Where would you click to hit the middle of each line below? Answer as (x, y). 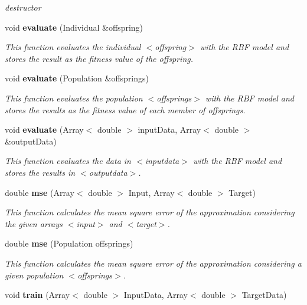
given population (34, 275)
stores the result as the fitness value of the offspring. (99, 58)
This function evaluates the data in (68, 161)
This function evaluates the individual (73, 47)
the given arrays (34, 223)
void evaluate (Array (44, 129)
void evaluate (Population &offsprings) (77, 78)
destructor (23, 7)
